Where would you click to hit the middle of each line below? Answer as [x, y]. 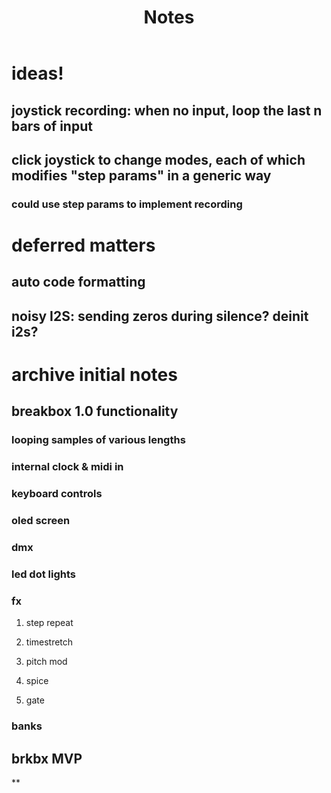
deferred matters [83, 245]
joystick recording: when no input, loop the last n [167, 110]
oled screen [41, 521]
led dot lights [43, 574]
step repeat [49, 623]
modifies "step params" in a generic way [141, 175]
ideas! [37, 73]
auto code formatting [78, 282]
